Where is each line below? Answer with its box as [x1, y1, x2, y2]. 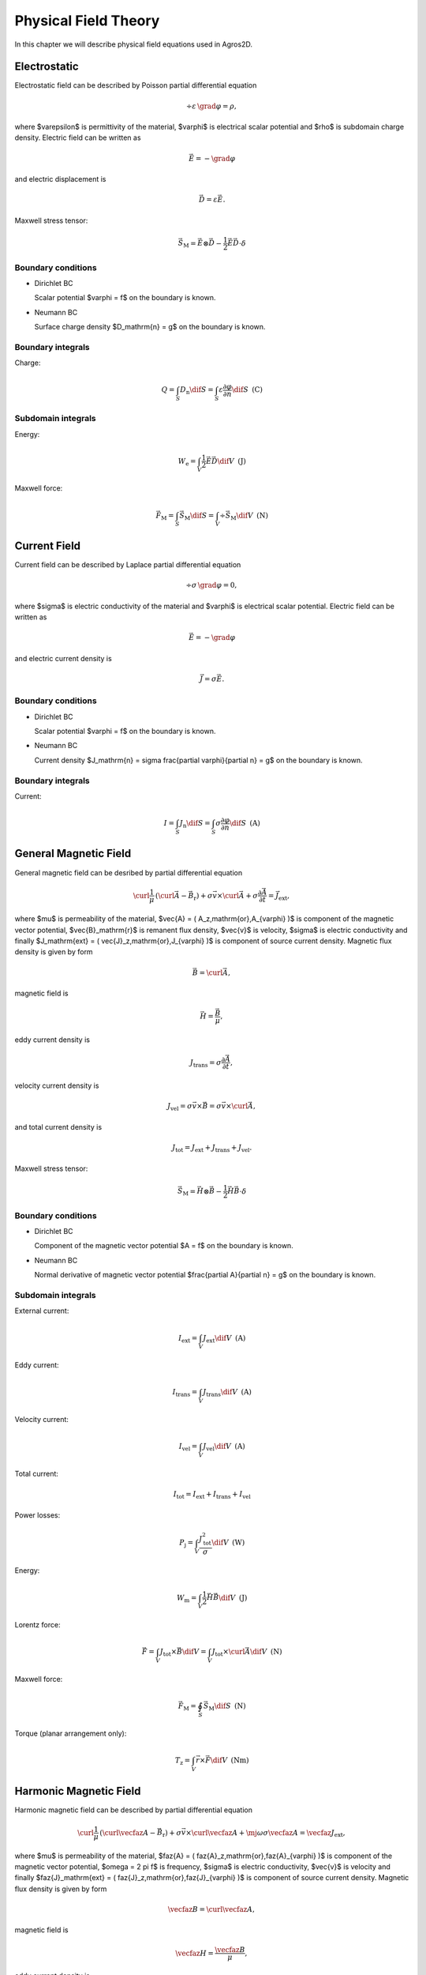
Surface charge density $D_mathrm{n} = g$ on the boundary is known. [34, 322, 266, 332]
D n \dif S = [180, 386, 214, 397]
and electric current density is [14, 653, 112, 663]
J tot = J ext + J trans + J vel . [172, 1143, 252, 1153]
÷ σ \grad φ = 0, [185, 581, 237, 590]
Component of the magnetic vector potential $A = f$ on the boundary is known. [34, 1241, 293, 1251]
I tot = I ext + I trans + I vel [173, 1490, 252, 1501]
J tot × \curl [211, 1647, 245, 1658]
